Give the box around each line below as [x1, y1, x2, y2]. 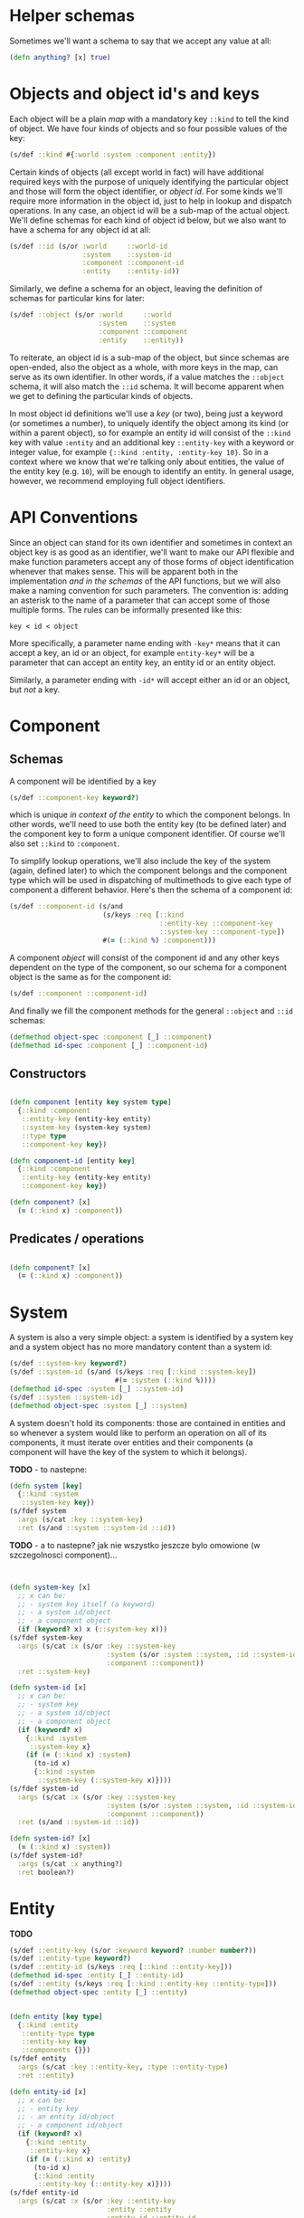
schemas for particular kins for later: [9, 293, 145, 304]
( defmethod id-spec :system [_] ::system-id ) [9, 1384, 184, 1394]
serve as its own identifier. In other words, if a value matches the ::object [9, 371, 285, 382]
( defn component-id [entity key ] [9, 1156, 136, 1166]
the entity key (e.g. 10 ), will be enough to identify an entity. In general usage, [9, 465, 294, 476]
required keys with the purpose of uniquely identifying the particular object [9, 176, 290, 186]
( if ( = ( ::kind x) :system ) [25, 1750, 131, 1760]
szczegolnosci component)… [9, 1549, 118, 1560]
